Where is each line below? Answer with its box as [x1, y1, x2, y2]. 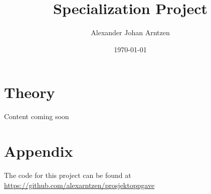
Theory [4, 82, 55, 103]
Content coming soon [4, 111, 69, 122]
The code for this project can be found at [4, 169, 131, 180]
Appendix [4, 141, 73, 161]
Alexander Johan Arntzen [91, 27, 170, 38]
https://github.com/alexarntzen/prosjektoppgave [4, 179, 155, 190]
